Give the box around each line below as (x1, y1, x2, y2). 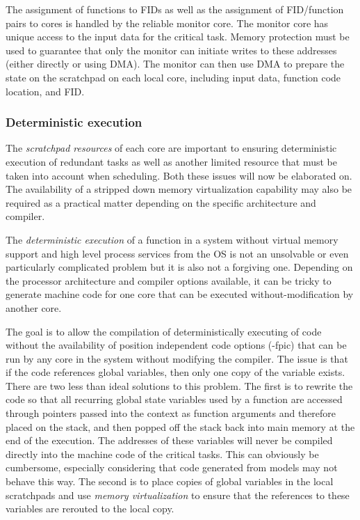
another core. (6, 300, 62, 315)
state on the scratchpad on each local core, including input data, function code (6, 70, 341, 84)
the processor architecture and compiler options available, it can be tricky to (6, 273, 332, 287)
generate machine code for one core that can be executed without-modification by (6, 287, 354, 301)
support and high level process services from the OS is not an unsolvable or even (6, 246, 349, 260)
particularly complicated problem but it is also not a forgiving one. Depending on (6, 260, 353, 274)
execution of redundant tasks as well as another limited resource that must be (6, 154, 337, 168)
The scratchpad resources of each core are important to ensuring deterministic (6, 141, 337, 155)
